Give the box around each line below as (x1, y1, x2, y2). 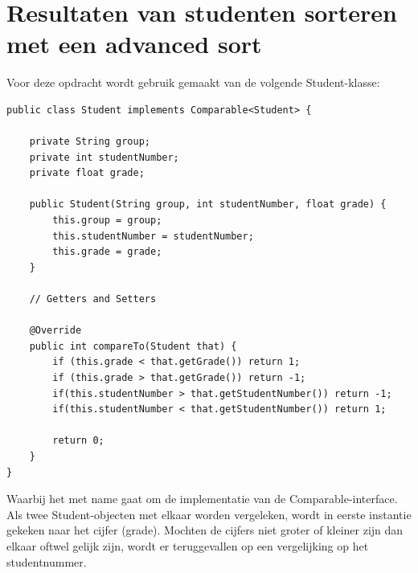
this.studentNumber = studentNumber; (52, 230, 254, 242)
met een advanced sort (6, 27, 262, 60)
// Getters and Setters (29, 293, 157, 305)
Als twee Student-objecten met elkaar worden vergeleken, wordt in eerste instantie (6, 505, 412, 522)
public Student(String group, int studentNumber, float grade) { (29, 199, 387, 211)
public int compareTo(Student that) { (29, 340, 237, 352)
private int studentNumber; (29, 151, 179, 163)
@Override (29, 325, 82, 337)
